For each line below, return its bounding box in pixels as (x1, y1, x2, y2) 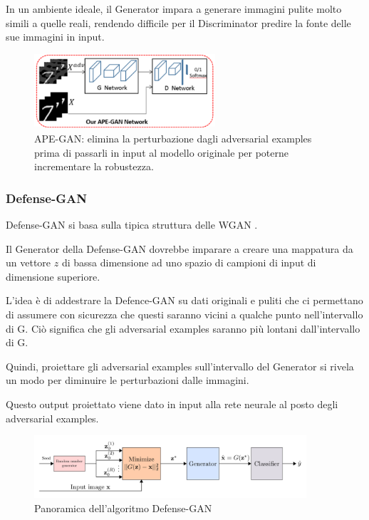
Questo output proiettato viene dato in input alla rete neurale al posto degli (6, 396, 338, 411)
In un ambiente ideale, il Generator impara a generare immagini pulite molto (6, 1, 342, 16)
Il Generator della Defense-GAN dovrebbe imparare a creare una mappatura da (6, 241, 353, 256)
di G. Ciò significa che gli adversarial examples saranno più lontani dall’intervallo (6, 321, 360, 336)
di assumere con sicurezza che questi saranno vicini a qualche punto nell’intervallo (6, 306, 363, 321)
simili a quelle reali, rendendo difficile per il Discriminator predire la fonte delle (6, 15, 351, 30)
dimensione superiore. (6, 269, 100, 284)
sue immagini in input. (6, 29, 105, 44)
